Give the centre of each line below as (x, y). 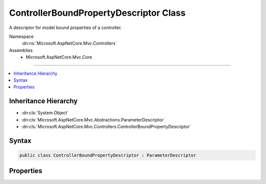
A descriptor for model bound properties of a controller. (66, 28)
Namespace (21, 36)
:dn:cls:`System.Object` (45, 113)
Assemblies (21, 50)
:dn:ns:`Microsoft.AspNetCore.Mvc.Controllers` (69, 43)
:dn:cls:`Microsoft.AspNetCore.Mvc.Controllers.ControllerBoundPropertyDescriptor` (106, 126)
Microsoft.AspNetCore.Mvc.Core (59, 57)
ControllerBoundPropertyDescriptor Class (97, 13)
